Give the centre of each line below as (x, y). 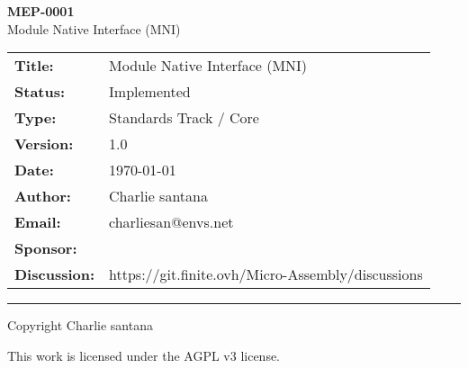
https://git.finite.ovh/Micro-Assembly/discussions (266, 274)
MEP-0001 (41, 11)
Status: (40, 92)
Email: (38, 222)
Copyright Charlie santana (80, 325)
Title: (34, 66)
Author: (43, 196)
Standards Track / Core (184, 118)
